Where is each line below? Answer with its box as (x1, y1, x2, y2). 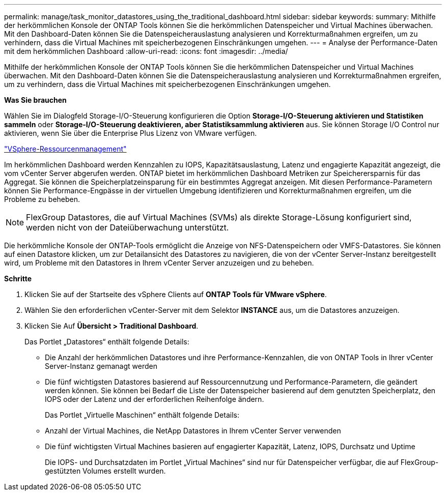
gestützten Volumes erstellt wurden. (45, 467, 166, 475)
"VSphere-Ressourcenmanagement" (4, 144, 127, 153)
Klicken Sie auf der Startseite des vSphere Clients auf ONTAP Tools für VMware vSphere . (24, 290, 327, 299)
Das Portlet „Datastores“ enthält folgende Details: (24, 337, 189, 346)
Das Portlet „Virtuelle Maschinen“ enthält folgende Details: (45, 411, 239, 419)
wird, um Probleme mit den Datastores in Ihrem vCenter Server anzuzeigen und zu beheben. (4, 258, 314, 267)
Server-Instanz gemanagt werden (45, 362, 157, 370)
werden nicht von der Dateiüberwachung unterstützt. (26, 222, 229, 232)
